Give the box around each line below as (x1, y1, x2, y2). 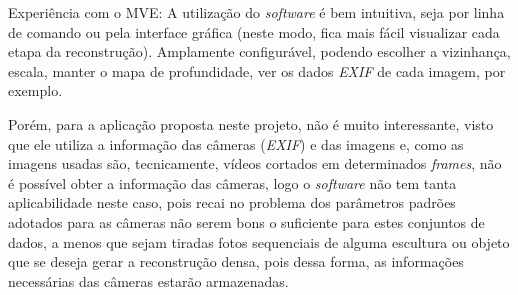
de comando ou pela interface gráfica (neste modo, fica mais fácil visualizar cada (8, 21, 500, 42)
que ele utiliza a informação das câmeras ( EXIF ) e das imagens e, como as (8, 133, 464, 154)
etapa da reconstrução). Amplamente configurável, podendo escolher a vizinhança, (8, 41, 511, 62)
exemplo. (8, 80, 63, 101)
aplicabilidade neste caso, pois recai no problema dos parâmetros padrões (8, 192, 456, 213)
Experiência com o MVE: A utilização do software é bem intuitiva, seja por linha (8, 2, 505, 22)
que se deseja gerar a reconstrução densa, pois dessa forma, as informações (8, 251, 464, 272)
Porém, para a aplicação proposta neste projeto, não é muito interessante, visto (8, 113, 494, 134)
